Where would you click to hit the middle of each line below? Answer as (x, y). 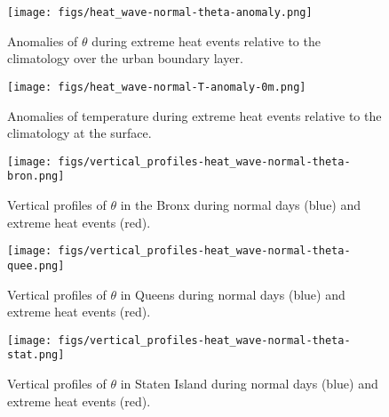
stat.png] (36, 355)
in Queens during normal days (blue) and (233, 294)
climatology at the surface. (79, 133)
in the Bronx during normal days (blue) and (241, 204)
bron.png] (36, 176)
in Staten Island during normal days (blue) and (249, 383)
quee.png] (36, 265)
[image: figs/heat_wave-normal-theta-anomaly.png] (160, 12)
